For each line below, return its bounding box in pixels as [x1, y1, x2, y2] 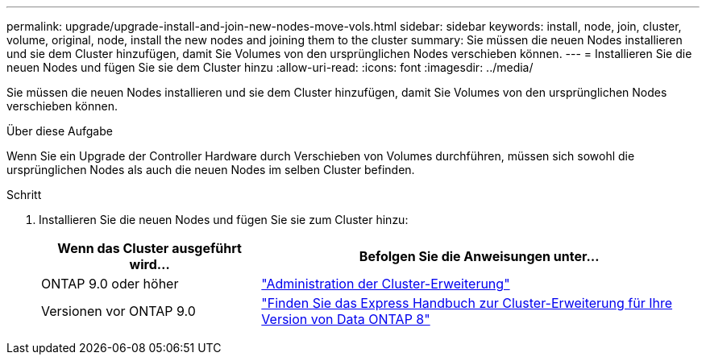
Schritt [6, 188, 42, 201]
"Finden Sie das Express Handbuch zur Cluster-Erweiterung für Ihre [261, 295, 673, 311]
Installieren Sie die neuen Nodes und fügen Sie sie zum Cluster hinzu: [39, 213, 409, 226]
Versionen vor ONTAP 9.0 [41, 303, 196, 319]
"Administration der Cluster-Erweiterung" [261, 276, 510, 292]
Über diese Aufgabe [6, 124, 113, 138]
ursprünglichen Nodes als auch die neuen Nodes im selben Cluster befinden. [6, 163, 415, 176]
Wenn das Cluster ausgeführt [57, 240, 242, 256]
